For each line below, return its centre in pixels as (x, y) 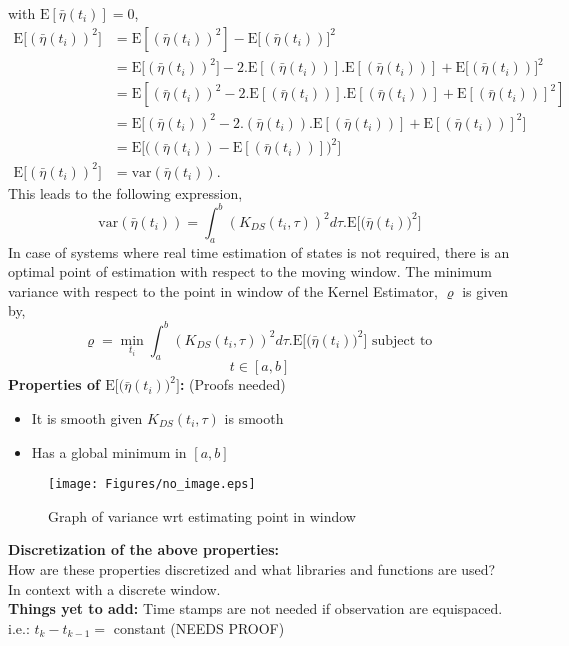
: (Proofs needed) (232, 384)
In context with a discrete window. (114, 588)
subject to (402, 340)
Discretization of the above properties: (143, 549)
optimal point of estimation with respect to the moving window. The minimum (250, 271)
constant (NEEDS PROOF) (199, 627)
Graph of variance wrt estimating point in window (202, 515)
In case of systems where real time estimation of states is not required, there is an (259, 251)
